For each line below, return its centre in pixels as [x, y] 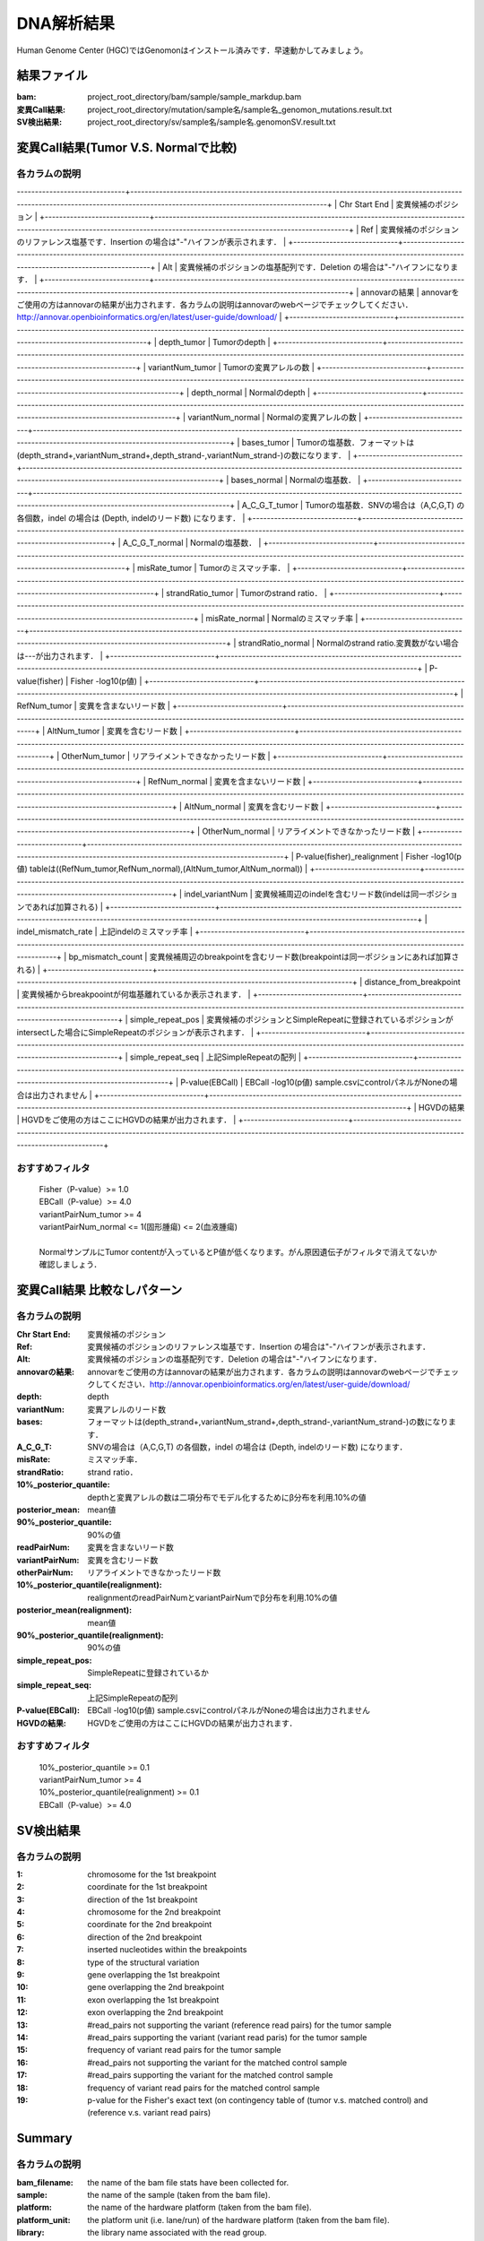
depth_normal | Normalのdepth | [251, 392]
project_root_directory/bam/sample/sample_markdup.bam [194, 97]
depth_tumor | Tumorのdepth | [214, 342]
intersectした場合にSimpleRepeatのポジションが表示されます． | [135, 1032]
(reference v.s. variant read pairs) [149, 2113]
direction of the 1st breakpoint [143, 1899]
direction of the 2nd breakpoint [145, 1937]
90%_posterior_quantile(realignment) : [90, 1635]
